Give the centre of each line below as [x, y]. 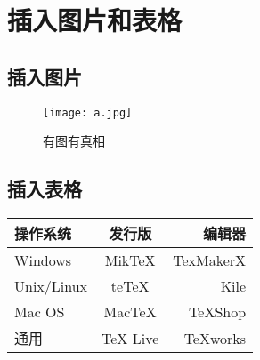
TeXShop [218, 312]
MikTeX [130, 260]
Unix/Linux [51, 286]
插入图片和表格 [95, 20]
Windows [43, 260]
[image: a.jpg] [88, 112]
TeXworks [215, 338]
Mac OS [40, 312]
